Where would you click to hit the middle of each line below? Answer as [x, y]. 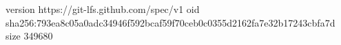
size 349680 [29, 36]
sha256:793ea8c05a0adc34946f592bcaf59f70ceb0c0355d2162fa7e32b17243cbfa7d [170, 22]
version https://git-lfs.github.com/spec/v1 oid [103, 9]
